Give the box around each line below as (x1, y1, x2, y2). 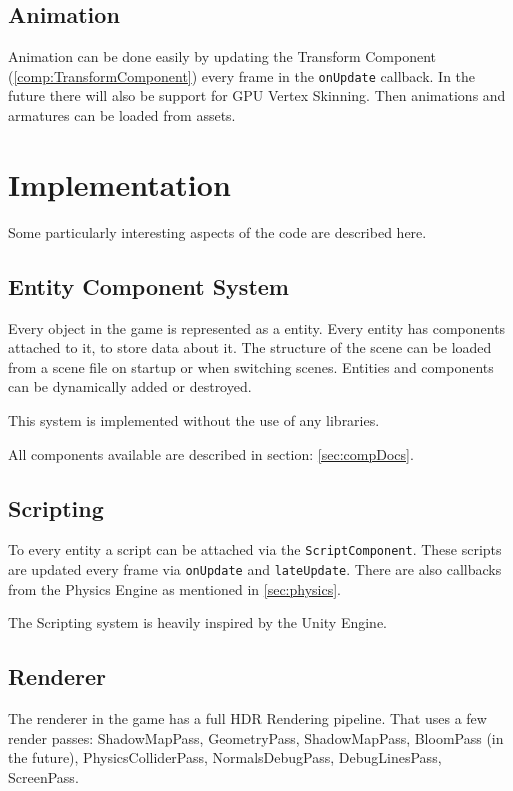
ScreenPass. (8, 766, 79, 787)
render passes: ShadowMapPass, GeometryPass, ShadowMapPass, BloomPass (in (8, 727, 504, 748)
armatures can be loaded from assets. (8, 105, 236, 126)
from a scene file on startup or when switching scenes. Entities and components (8, 356, 494, 377)
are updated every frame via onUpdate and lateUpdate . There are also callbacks (8, 558, 502, 579)
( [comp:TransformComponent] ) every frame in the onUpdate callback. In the (8, 65, 476, 86)
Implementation (8, 163, 231, 204)
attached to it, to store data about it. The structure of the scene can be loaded (8, 337, 492, 358)
